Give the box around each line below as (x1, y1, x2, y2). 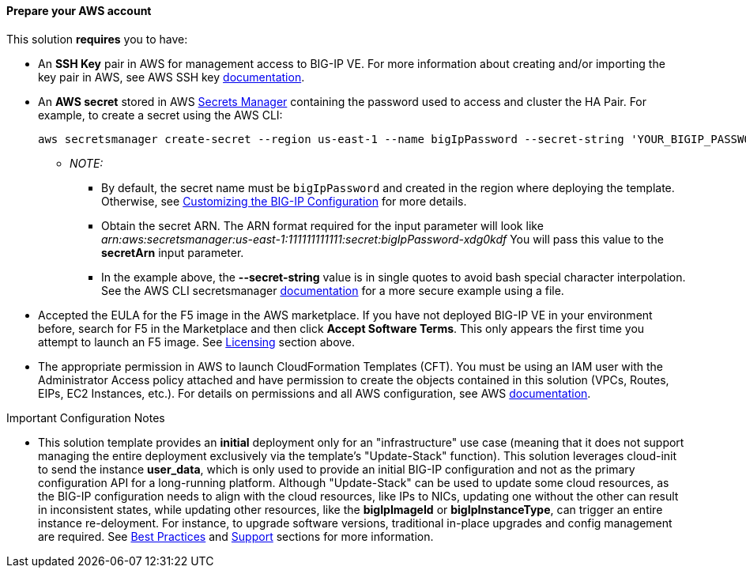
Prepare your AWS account (6, 4, 152, 17)
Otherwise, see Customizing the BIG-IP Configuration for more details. (101, 194, 467, 208)
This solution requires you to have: (6, 32, 188, 46)
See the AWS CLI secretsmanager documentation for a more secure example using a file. (101, 283, 564, 297)
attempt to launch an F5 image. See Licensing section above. (38, 334, 356, 349)
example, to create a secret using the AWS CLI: (38, 108, 283, 122)
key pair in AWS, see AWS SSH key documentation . (38, 70, 305, 84)
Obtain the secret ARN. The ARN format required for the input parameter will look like (101, 218, 544, 232)
